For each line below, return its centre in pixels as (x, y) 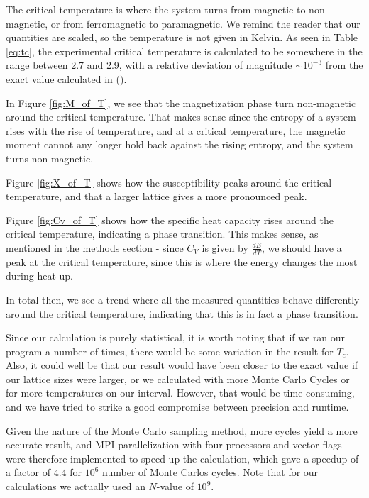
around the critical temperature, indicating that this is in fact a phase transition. (182, 313)
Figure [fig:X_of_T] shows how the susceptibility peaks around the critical (169, 182)
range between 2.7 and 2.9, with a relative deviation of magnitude (149, 65)
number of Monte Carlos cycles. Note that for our (210, 472)
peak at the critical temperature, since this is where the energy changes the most (182, 261)
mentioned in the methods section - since (95, 247)
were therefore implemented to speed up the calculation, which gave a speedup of (182, 458)
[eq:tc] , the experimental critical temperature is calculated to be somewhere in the (184, 51)
